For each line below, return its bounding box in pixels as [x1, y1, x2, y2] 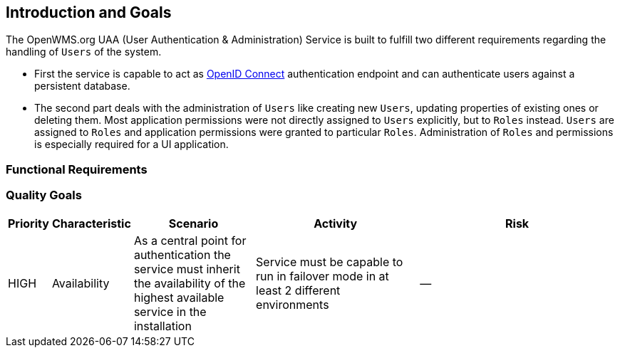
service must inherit [133, 261, 240, 276]
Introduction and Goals [6, 4, 172, 21]
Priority [8, 216, 49, 231]
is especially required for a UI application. [34, 138, 229, 151]
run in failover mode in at [256, 268, 389, 283]
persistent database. [34, 80, 130, 93]
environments [256, 297, 329, 312]
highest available [133, 290, 224, 305]
